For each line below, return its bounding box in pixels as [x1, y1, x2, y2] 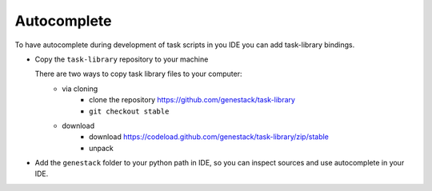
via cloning [62, 84, 98, 94]
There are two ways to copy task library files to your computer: [34, 69, 242, 79]
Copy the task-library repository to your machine [34, 54, 209, 64]
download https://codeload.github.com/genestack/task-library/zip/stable [89, 132, 330, 141]
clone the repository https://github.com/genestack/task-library [89, 95, 296, 105]
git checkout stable [89, 106, 170, 116]
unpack [89, 143, 114, 153]
